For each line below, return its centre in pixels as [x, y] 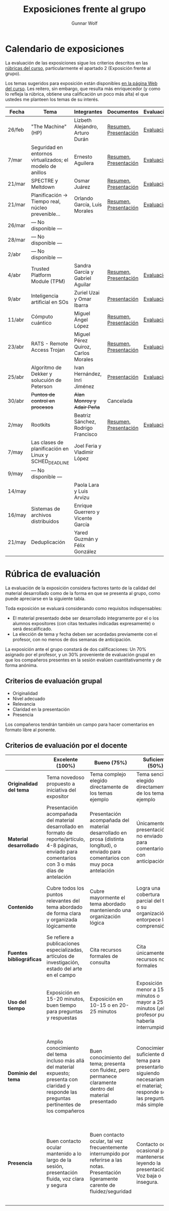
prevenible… [46, 214]
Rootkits [40, 425]
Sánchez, [85, 421]
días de [55, 871]
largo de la [59, 1160]
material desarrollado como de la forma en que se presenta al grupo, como [83, 593]
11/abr [16, 320]
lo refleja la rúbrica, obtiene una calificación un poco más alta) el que [77, 94]
